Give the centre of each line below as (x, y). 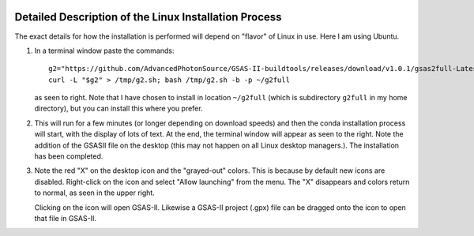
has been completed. (69, 156)
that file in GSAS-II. (65, 218)
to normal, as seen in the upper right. (95, 193)
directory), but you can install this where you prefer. (118, 109)
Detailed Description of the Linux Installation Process (148, 17)
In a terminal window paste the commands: (104, 51)
